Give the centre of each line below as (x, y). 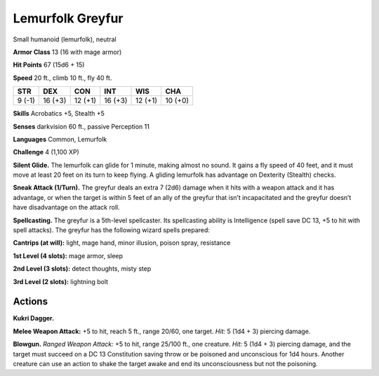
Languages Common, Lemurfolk (60, 139)
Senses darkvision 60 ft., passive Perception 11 (81, 126)
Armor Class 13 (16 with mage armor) (67, 52)
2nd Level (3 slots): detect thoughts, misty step (82, 269)
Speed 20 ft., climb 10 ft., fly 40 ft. (62, 78)
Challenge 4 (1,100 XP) (46, 152)
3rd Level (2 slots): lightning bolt (61, 281)
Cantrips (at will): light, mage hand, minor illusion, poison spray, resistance (122, 243)
